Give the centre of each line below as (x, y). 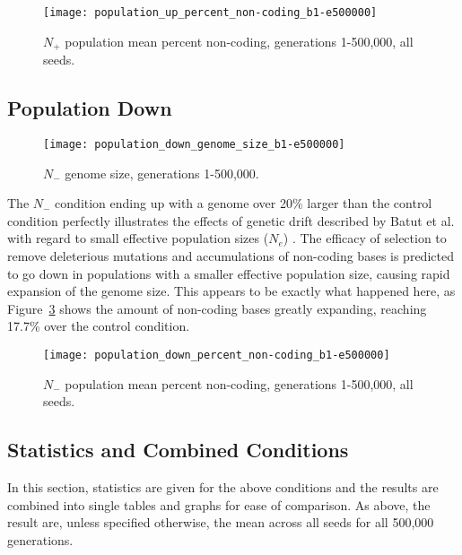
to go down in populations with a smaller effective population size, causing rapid (229, 273)
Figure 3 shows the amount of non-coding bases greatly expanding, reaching (217, 308)
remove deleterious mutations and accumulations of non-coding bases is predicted (231, 255)
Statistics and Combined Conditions (178, 450)
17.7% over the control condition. (99, 326)
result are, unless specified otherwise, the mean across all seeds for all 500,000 (221, 522)
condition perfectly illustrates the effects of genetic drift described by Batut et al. (231, 220)
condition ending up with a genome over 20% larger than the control (244, 203)
